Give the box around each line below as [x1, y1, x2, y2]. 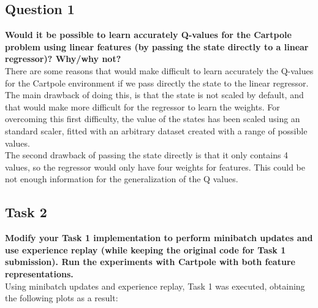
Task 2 [5, 202, 47, 221]
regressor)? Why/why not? [5, 52, 121, 65]
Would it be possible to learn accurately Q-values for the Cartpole [5, 28, 292, 41]
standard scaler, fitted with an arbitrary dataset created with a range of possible [5, 124, 308, 137]
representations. [5, 267, 74, 280]
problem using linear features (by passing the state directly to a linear [5, 40, 309, 53]
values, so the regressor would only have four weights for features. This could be [5, 160, 305, 173]
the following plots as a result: [5, 291, 118, 304]
